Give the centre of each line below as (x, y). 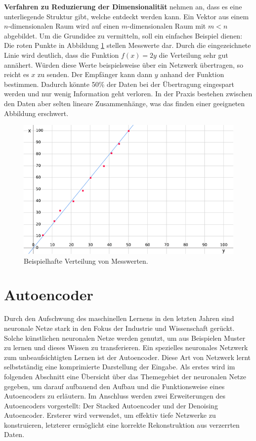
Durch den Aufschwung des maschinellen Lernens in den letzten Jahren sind (119, 318)
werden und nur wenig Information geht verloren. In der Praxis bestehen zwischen (128, 94)
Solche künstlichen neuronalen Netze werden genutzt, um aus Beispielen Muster (125, 338)
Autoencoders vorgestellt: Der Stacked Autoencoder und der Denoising (111, 405)
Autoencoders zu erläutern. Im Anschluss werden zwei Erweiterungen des (115, 396)
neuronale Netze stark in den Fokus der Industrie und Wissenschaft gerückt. (119, 328)
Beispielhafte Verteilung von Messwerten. (86, 261)
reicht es (17, 74)
